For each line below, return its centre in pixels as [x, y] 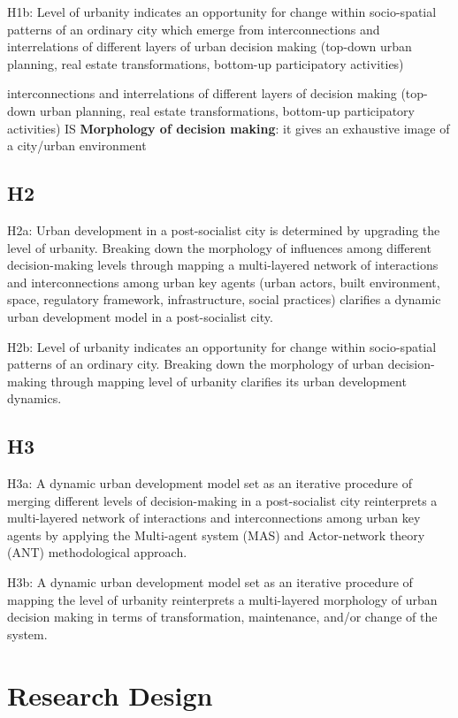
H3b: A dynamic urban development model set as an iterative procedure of [210, 582]
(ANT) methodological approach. [97, 552]
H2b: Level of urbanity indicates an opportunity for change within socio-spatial [222, 346]
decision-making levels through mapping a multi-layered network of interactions [223, 265]
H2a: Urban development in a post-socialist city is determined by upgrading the [224, 229]
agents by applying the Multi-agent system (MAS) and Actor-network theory [216, 535]
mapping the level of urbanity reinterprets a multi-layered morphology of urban [222, 599]
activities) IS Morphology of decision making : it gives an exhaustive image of [229, 128]
